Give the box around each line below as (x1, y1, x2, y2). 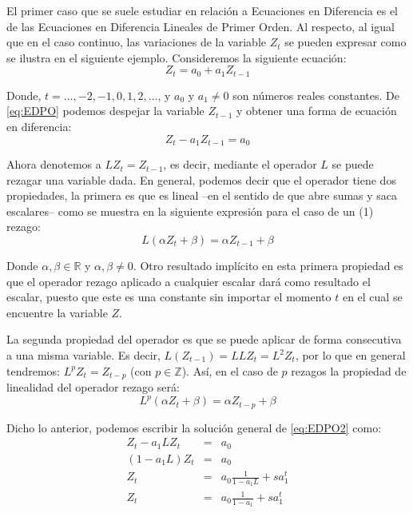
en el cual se (342, 288, 403, 305)
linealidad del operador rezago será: (6, 379, 180, 396)
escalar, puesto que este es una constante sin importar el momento (6, 288, 332, 305)
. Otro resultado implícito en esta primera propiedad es (133, 257, 403, 274)
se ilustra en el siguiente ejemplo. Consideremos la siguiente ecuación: (6, 49, 347, 66)
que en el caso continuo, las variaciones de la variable (6, 34, 266, 50)
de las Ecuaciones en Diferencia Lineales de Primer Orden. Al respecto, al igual (6, 18, 395, 34)
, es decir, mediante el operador (163, 156, 317, 173)
